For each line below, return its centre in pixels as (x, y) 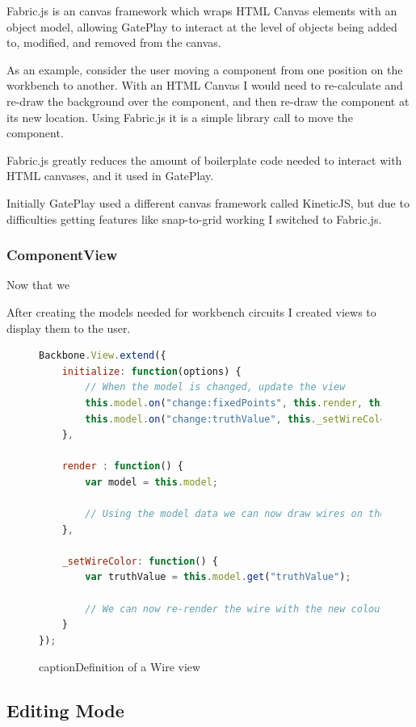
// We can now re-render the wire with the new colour (235, 609)
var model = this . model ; (152, 482)
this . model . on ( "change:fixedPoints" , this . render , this (238, 403)
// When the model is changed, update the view (215, 387)
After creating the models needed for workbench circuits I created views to (191, 311)
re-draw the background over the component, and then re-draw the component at (208, 101)
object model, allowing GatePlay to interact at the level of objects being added (202, 26)
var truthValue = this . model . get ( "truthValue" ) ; (218, 577)
